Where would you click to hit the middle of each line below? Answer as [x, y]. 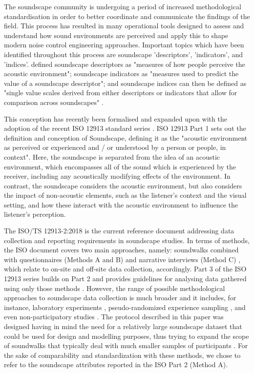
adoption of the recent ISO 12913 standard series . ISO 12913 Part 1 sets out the [125, 128]
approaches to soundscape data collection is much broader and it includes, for [120, 298]
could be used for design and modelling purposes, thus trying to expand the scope [127, 336]
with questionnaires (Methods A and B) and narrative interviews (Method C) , [122, 259]
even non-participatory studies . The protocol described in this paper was [114, 317]
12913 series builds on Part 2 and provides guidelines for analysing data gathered [125, 279]
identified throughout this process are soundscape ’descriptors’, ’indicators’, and [123, 54]
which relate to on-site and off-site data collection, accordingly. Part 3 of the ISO [125, 269]
